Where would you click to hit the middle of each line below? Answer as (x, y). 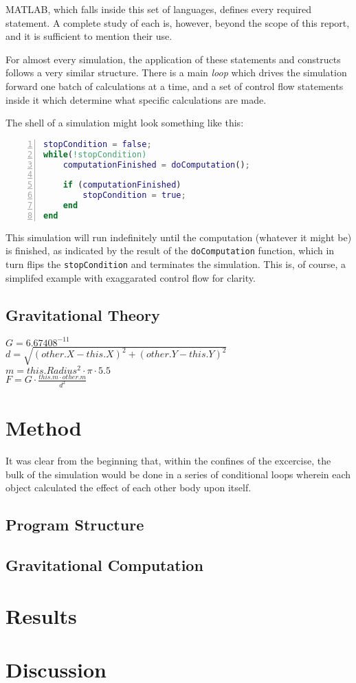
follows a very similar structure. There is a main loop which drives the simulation (176, 72)
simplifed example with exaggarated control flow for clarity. (131, 277)
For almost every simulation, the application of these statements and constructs (173, 59)
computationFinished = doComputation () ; (156, 165)
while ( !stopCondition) (95, 154)
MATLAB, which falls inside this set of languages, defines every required (159, 9)
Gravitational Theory (83, 314)
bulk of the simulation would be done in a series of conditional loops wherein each (178, 474)
